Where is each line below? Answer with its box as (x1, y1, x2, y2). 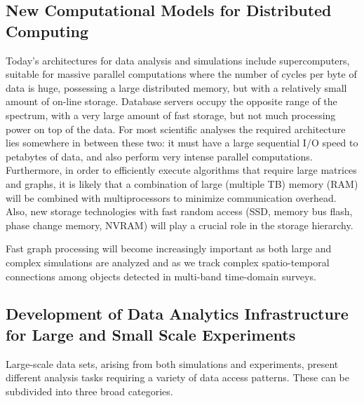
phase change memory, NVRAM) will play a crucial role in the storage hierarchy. (6, 217, 353, 232)
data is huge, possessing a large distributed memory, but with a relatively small (6, 80, 347, 95)
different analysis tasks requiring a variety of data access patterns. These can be (6, 370, 349, 385)
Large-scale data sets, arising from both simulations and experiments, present (6, 356, 339, 371)
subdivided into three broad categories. (6, 383, 173, 398)
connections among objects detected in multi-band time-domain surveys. (6, 268, 316, 283)
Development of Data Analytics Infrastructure (6, 303, 349, 325)
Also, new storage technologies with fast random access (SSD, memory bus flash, (6, 204, 353, 219)
